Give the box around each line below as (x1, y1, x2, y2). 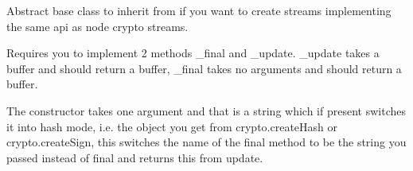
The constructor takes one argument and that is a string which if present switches (6, 102, 406, 119)
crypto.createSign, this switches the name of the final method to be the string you (6, 134, 407, 150)
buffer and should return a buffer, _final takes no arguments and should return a (6, 60, 402, 76)
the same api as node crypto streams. (6, 17, 189, 34)
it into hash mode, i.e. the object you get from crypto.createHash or (6, 118, 338, 134)
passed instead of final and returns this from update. (6, 149, 263, 165)
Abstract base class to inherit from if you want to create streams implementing (6, 2, 392, 18)
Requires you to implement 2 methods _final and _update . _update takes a (6, 45, 380, 61)
